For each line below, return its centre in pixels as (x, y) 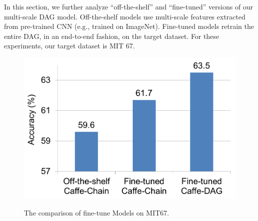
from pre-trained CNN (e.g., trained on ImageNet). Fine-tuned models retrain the (129, 26)
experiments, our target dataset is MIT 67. (70, 46)
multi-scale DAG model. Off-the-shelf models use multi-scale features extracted (125, 16)
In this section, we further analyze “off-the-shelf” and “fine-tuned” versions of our (129, 6)
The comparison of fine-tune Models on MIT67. (97, 212)
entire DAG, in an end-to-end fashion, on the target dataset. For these (112, 36)
